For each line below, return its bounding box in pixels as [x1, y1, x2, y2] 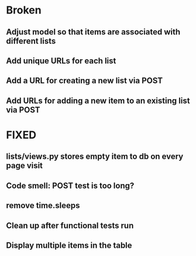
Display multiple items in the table [6, 240, 133, 250]
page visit [6, 161, 43, 170]
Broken [6, 4, 42, 17]
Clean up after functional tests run [6, 220, 134, 230]
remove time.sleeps [6, 200, 80, 211]
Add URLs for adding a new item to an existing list [6, 95, 190, 105]
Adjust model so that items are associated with [6, 27, 181, 37]
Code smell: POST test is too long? [6, 180, 135, 190]
